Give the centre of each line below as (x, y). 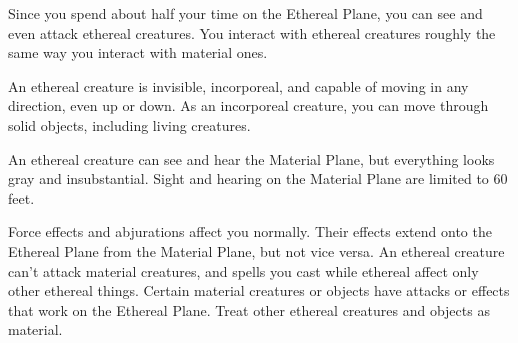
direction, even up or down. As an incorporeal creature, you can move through (248, 105)
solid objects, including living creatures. (129, 124)
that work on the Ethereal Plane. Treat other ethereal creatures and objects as (249, 309)
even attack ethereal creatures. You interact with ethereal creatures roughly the (252, 32)
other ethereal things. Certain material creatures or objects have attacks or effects (259, 290)
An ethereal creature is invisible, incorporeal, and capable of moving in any (238, 85)
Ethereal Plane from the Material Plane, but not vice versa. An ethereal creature (256, 250)
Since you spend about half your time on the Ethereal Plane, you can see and (245, 13)
